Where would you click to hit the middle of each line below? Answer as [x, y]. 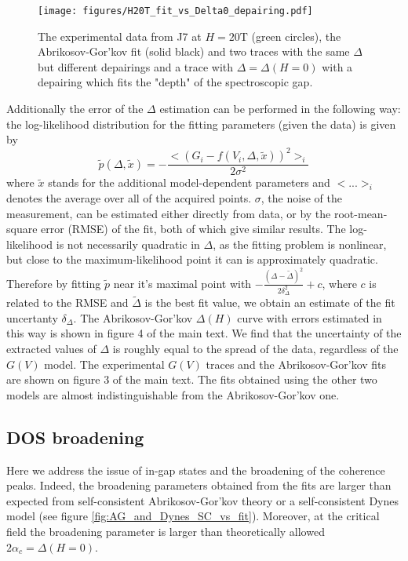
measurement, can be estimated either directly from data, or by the [169, 213]
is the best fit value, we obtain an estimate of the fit [270, 302]
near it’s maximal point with [182, 283]
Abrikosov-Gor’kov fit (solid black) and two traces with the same [194, 51]
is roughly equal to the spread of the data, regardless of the [255, 349]
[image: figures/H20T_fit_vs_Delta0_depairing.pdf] [175, 11]
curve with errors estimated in [310, 317]
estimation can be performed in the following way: [280, 109]
